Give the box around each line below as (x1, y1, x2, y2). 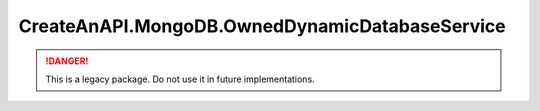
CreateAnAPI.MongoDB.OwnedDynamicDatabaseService (18, 15, 506, 37)
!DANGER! (45, 55, 89, 67)
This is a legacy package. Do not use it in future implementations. (45, 73, 315, 85)
